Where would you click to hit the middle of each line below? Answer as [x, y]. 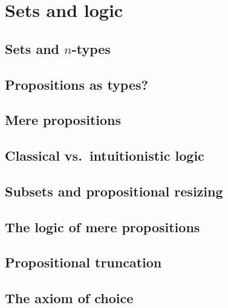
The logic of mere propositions [103, 226]
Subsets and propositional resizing [114, 191]
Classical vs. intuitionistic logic [105, 156]
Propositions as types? [77, 84]
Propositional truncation [83, 262]
